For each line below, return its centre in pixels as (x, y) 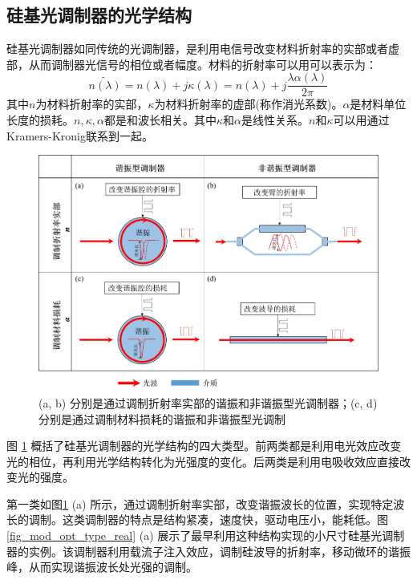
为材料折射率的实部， (92, 104)
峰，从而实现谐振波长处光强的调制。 (102, 567)
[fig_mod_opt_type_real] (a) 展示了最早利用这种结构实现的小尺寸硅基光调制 (206, 535)
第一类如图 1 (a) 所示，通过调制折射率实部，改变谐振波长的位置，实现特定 (200, 503)
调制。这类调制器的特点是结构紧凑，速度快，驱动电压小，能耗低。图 (208, 519)
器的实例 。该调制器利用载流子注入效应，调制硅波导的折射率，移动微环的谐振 (208, 551)
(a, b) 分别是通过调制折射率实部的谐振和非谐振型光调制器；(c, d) (208, 402)
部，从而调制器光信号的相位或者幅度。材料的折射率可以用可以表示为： (192, 64)
